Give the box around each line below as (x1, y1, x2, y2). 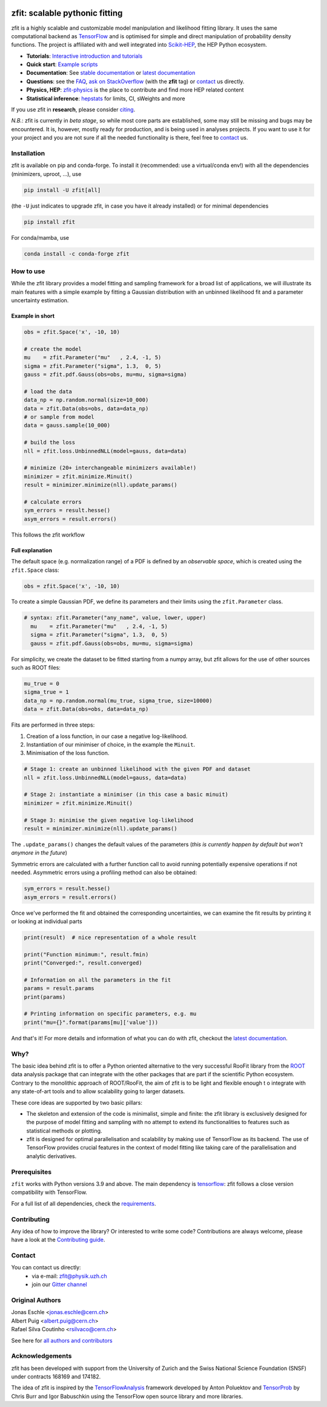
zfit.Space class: (11, 566, 60, 574)
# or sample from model (24, 413, 95, 421)
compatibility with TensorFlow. (11, 1188, 88, 1196)
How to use (11, 267, 45, 276)
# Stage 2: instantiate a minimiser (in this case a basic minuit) (24, 791, 229, 798)
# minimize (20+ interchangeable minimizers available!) (24, 464, 197, 472)
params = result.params (24, 985, 95, 992)
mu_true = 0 (24, 680, 60, 687)
